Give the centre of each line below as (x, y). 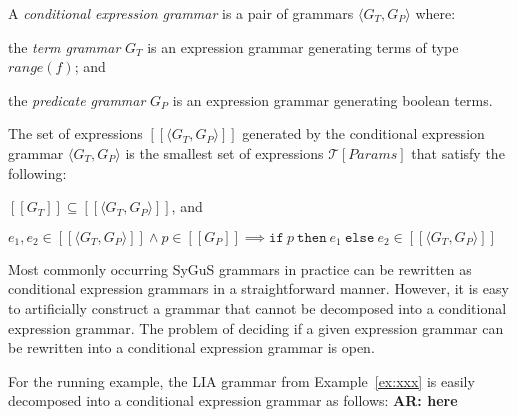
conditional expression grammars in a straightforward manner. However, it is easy (258, 288)
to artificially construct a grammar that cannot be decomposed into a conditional (257, 307)
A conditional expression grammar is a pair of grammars (181, 13)
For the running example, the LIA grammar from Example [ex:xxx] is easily (241, 380)
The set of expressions (75, 133)
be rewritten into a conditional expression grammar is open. (191, 347)
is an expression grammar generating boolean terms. (332, 99)
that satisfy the (458, 152)
